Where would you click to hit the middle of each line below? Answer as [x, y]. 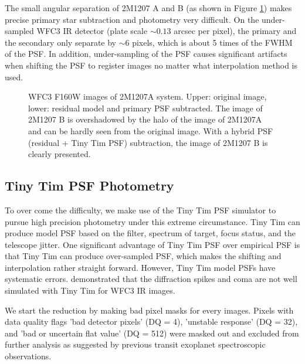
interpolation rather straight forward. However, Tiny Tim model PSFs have [140, 267]
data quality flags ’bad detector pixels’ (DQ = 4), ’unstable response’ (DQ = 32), [151, 322]
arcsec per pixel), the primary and [235, 31]
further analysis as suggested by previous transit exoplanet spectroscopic [135, 344]
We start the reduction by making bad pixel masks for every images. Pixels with [149, 310]
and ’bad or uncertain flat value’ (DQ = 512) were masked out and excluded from [152, 333]
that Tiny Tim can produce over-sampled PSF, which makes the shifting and [143, 256]
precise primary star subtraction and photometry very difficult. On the [132, 19]
